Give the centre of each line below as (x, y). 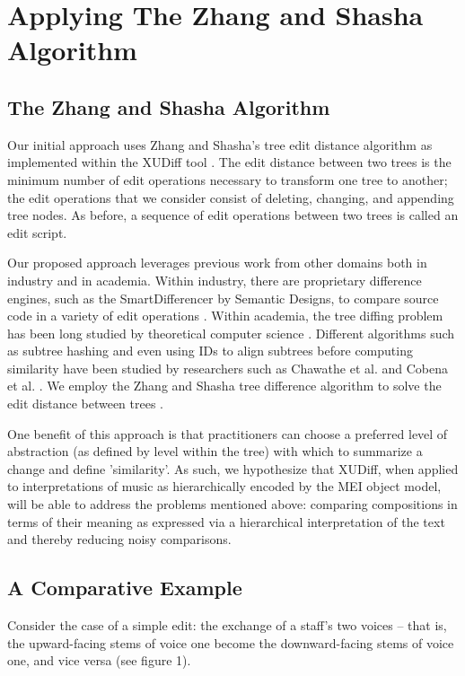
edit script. (37, 232)
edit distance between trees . (86, 404)
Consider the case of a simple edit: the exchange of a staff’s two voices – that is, (227, 625)
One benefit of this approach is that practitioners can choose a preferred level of (228, 433)
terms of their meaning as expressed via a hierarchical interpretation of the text (226, 521)
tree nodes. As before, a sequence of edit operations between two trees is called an (233, 215)
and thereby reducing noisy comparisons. (119, 539)
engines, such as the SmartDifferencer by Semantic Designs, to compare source (223, 298)
